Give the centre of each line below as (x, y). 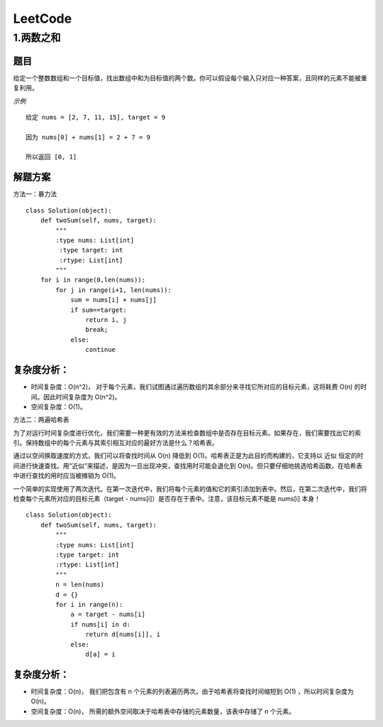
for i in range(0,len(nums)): (93, 280)
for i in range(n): (89, 604)
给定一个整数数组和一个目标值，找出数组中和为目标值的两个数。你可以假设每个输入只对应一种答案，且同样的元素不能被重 (190, 77)
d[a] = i (101, 654)
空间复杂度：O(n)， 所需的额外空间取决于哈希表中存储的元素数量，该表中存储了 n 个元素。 (163, 711)
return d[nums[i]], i (123, 635)
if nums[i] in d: (101, 624)
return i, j (106, 320)
